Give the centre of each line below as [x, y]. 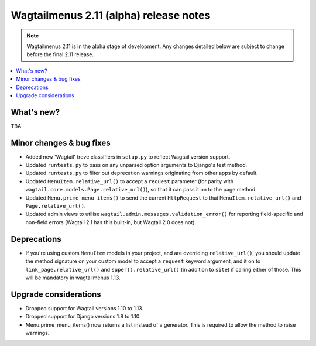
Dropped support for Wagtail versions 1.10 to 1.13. [84, 308]
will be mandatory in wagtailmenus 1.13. [73, 278]
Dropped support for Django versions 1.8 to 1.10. [83, 317]
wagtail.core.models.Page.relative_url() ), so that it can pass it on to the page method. [141, 190]
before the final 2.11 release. [60, 54]
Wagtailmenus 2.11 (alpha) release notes [111, 15]
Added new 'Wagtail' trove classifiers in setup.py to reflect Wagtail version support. [128, 157]
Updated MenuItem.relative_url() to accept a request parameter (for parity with [130, 181]
